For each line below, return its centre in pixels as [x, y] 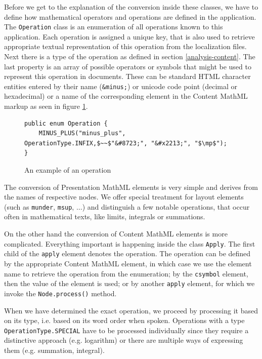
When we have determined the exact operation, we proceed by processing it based [131, 310]
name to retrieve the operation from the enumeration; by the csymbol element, [126, 273]
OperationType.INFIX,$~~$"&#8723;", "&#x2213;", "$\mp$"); [126, 143]
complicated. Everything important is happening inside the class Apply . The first [130, 243]
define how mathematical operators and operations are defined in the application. [130, 16]
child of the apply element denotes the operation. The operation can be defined [127, 253]
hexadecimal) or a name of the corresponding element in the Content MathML [126, 96]
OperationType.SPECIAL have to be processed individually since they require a [126, 330]
